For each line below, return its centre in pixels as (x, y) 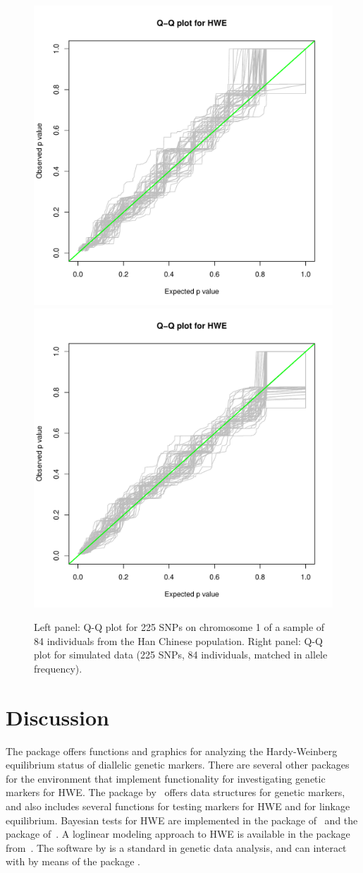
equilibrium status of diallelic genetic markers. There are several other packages (178, 765)
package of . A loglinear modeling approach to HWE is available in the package (178, 834)
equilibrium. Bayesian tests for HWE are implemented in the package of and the (182, 820)
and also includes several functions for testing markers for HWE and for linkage (178, 806)
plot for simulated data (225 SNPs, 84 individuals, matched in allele (181, 655)
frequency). (58, 668)
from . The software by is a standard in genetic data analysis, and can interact (176, 847)
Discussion (57, 717)
